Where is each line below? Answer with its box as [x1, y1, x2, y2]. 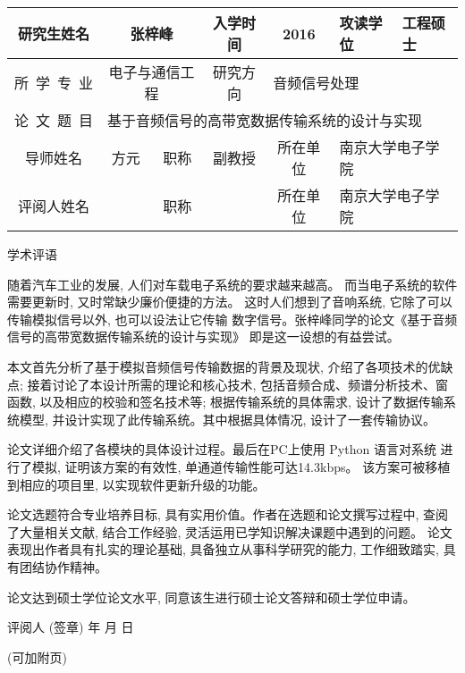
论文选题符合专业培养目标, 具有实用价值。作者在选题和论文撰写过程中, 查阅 [7, 505, 449, 524]
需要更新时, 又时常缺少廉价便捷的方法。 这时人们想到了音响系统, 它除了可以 [7, 292, 452, 311]
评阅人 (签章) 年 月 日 [7, 618, 134, 636]
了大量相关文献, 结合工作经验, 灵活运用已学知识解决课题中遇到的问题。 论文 [7, 522, 452, 541]
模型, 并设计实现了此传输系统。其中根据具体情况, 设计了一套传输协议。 [19, 409, 436, 428]
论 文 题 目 [14, 110, 94, 130]
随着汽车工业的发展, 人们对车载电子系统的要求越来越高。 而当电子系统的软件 [7, 274, 458, 293]
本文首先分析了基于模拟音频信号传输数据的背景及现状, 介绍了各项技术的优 [7, 357, 441, 375]
